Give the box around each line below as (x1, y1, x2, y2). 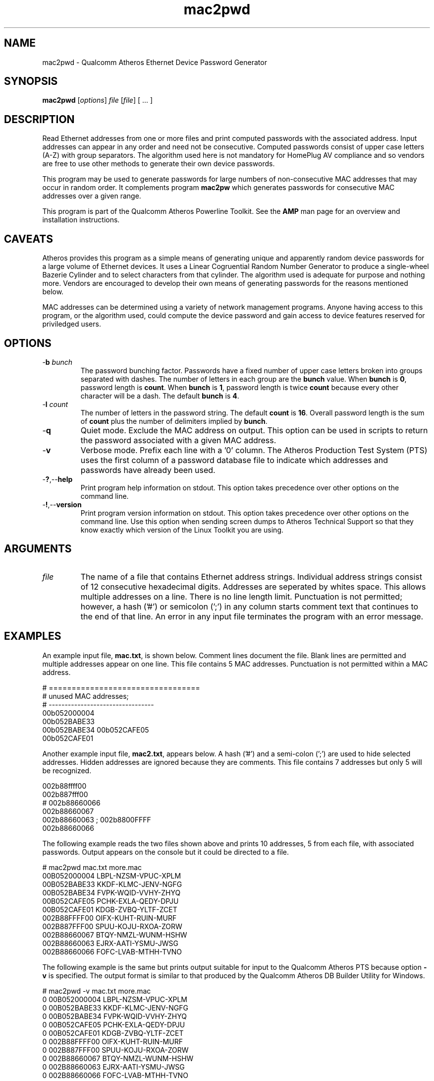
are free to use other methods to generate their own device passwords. (42, 159, 275, 168)
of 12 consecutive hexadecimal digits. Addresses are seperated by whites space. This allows (80, 581, 426, 592)
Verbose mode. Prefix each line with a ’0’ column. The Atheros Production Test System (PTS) (80, 445, 428, 455)
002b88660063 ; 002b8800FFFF (42, 815, 151, 824)
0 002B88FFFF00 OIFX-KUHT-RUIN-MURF (42, 1037, 183, 1046)
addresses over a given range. (42, 192, 141, 201)
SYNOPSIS (4, 75, 58, 88)
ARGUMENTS (4, 542, 72, 555)
